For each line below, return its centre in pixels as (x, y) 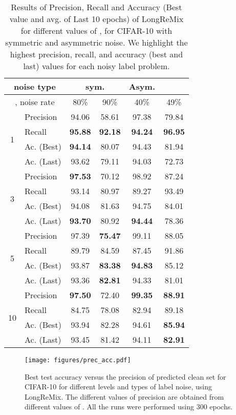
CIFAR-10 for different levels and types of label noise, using (118, 387)
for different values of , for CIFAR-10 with (96, 30)
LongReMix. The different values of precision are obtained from (124, 396)
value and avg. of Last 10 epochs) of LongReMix (96, 19)
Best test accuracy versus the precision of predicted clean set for (125, 376)
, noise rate (35, 102)
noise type (35, 86)
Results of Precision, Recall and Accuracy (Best (96, 7)
